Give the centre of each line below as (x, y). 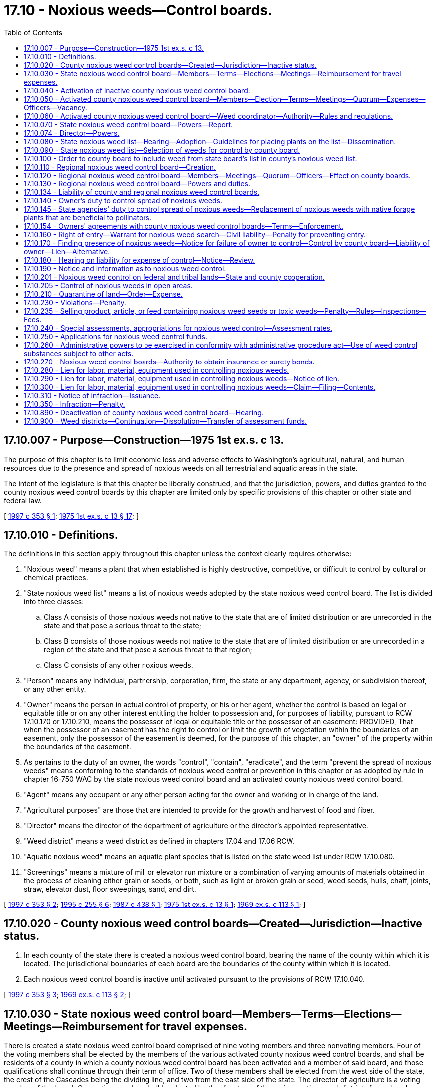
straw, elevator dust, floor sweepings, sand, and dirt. (110, 889)
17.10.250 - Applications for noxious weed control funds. (116, 336)
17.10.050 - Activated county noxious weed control (106, 99)
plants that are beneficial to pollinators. (88, 217)
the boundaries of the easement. (77, 747)
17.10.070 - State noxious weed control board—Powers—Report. (129, 124)
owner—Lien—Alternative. (67, 251)
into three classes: (54, 602)
